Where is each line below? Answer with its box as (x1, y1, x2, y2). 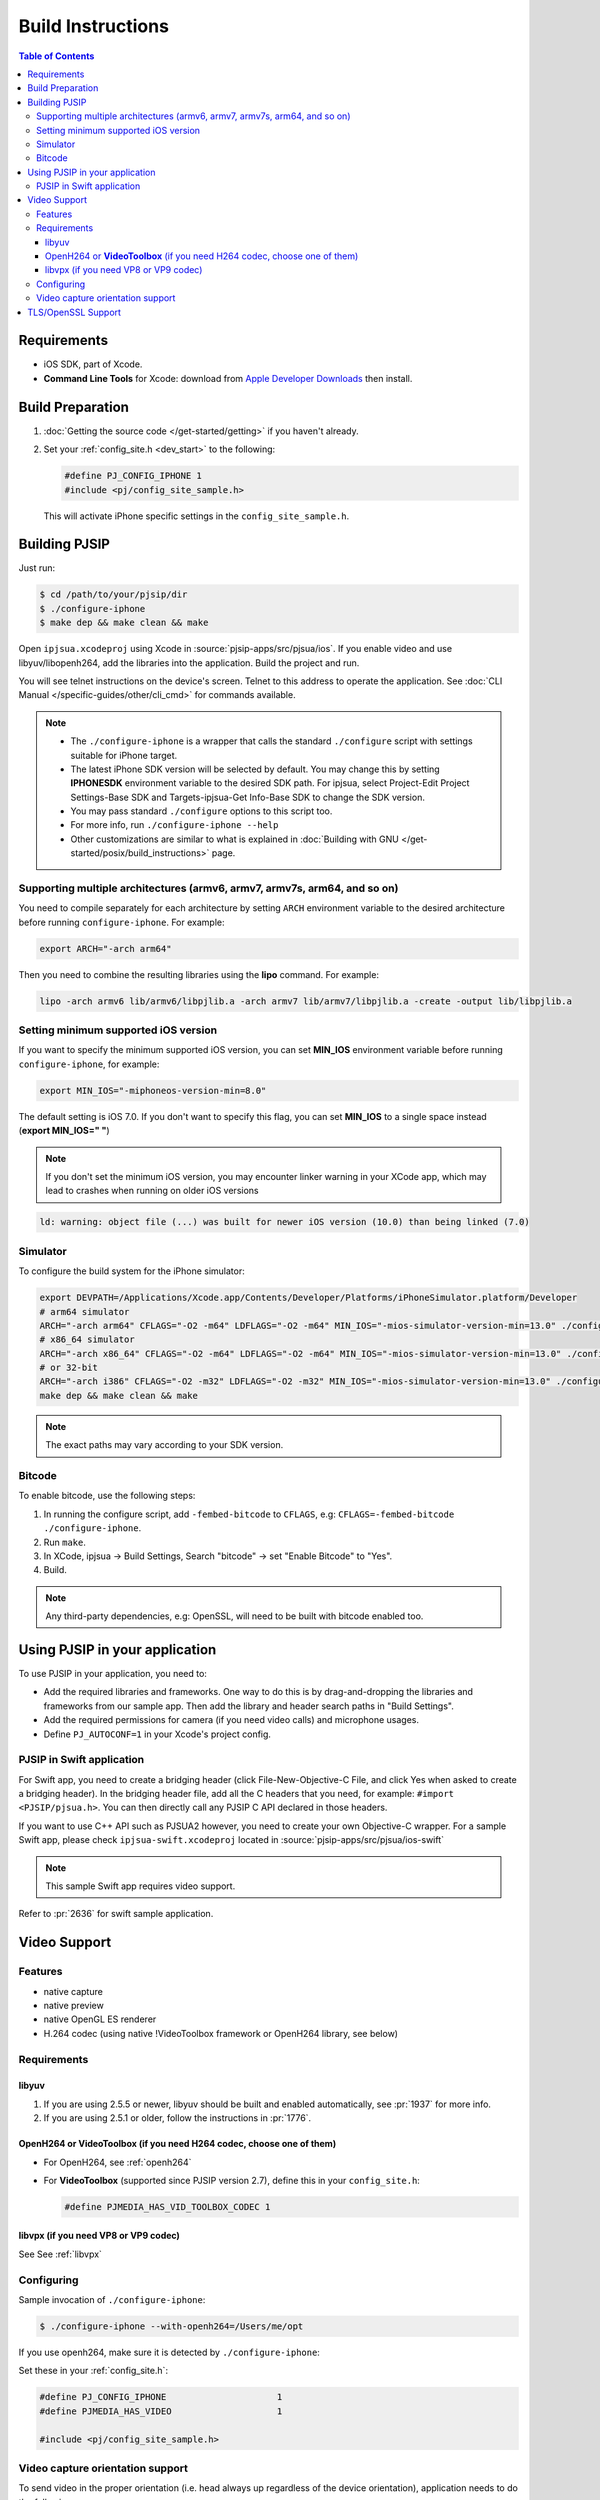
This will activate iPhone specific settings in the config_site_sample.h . (43, 510, 350, 522)
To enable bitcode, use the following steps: (18, 1490, 196, 1502)
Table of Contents (18, 50, 95, 62)
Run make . (43, 1536, 87, 1548)
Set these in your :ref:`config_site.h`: (18, 2365, 169, 2377)
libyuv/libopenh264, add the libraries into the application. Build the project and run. (18, 656, 360, 669)
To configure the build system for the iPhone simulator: (18, 1265, 245, 1277)
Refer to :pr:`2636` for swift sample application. (18, 1908, 214, 1920)
